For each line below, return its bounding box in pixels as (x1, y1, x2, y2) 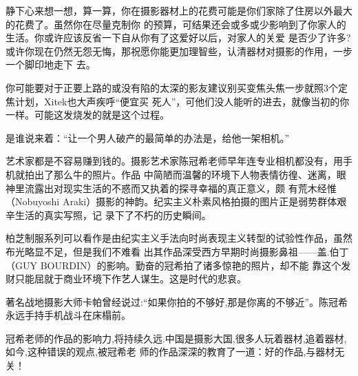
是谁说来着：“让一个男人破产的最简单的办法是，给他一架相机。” (6, 130, 290, 145)
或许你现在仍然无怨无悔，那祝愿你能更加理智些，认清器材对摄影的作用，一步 (6, 43, 352, 58)
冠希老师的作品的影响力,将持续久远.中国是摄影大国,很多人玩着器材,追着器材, (6, 331, 347, 345)
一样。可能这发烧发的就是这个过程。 (6, 107, 169, 122)
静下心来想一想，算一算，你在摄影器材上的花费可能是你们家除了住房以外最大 (6, 3, 352, 17)
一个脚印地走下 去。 (6, 57, 96, 72)
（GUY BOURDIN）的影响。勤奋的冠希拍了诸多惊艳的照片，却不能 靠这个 (6, 258, 341, 272)
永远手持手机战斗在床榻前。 (6, 308, 131, 322)
